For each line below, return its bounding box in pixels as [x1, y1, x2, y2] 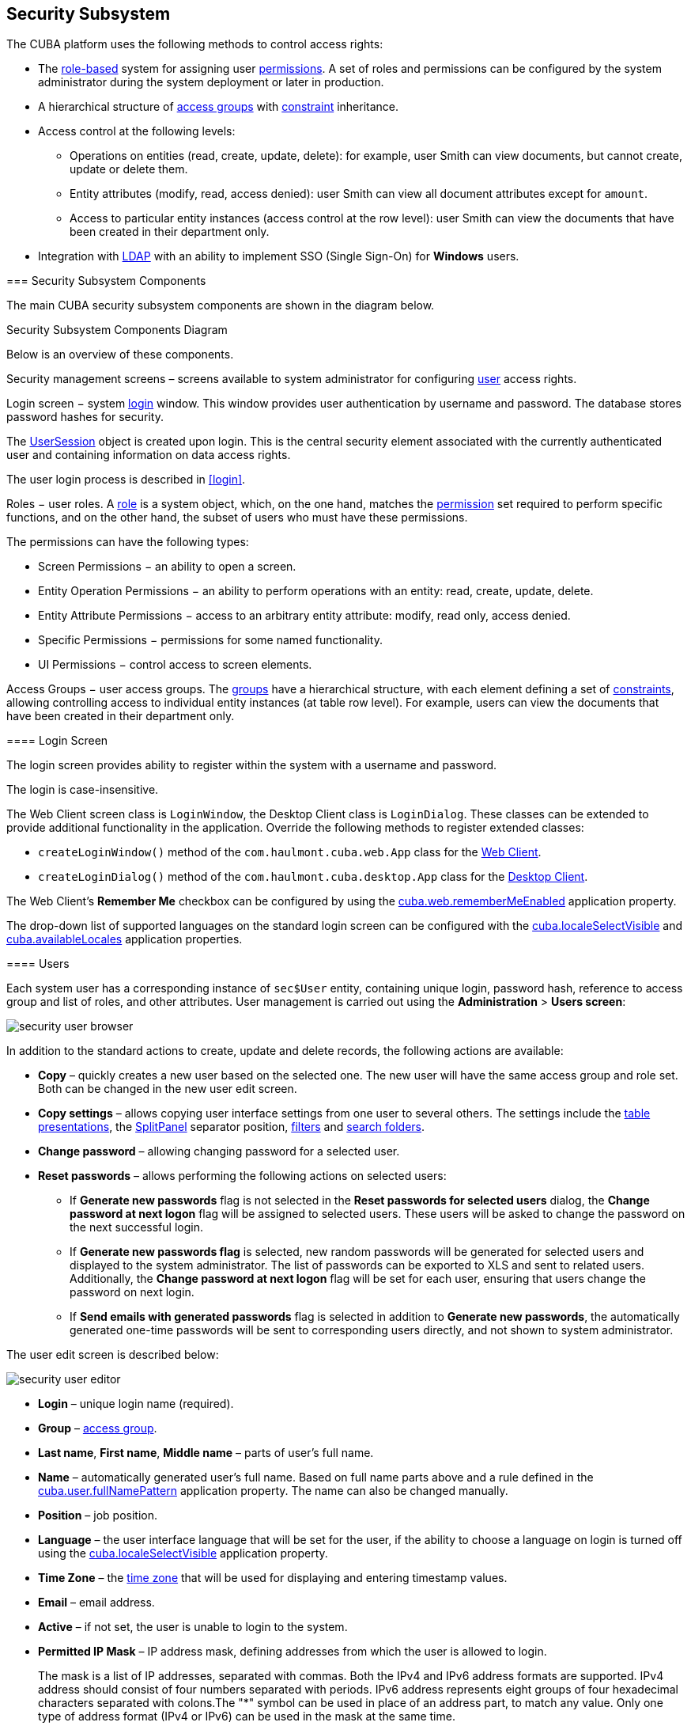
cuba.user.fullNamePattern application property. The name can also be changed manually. [38, 1484, 508, 1498]
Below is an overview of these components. [6, 347, 234, 362]
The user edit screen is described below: [6, 1348, 219, 1362]
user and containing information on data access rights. [6, 448, 291, 462]
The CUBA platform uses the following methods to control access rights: [6, 37, 383, 51]
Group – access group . [38, 1421, 157, 1436]
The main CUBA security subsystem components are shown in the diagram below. [6, 298, 435, 313]
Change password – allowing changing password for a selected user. [38, 1144, 400, 1159]
